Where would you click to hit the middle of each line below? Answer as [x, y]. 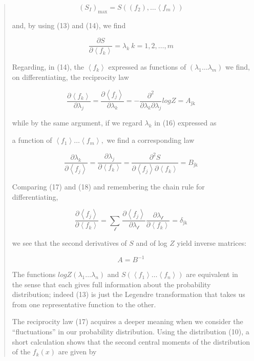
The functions [34, 274]
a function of [32, 140]
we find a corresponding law [151, 140]
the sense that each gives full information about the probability [111, 284]
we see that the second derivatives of [69, 243]
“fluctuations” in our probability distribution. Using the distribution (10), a [131, 332]
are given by [77, 352]
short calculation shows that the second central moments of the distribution [131, 341]
